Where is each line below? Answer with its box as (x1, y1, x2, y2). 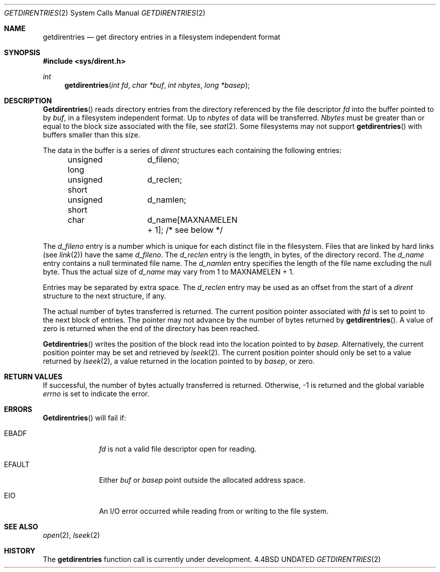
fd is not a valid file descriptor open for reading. (99, 445, 257, 453)
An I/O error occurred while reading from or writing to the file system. (99, 507, 329, 515)
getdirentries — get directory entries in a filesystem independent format (43, 33, 280, 41)
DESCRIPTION (4, 96, 52, 105)
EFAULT (4, 460, 30, 469)
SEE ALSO (4, 522, 38, 531)
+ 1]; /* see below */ (147, 225, 223, 235)
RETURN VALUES (4, 372, 63, 381)
